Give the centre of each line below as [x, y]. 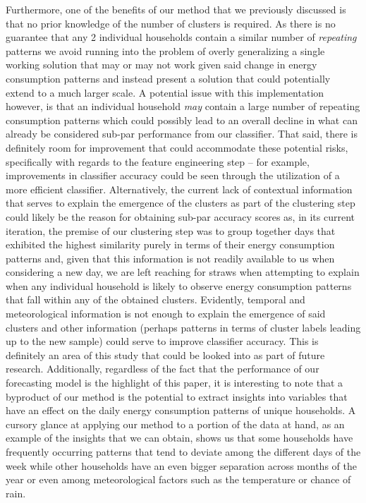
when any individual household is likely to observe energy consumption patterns [179, 285]
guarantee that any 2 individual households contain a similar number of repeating [181, 37]
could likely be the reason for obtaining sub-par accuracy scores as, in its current [181, 216]
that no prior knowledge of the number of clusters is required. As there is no [171, 23]
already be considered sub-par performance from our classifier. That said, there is [182, 134]
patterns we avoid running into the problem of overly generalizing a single [165, 50]
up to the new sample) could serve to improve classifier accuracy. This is [162, 341]
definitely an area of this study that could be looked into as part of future [165, 354]
